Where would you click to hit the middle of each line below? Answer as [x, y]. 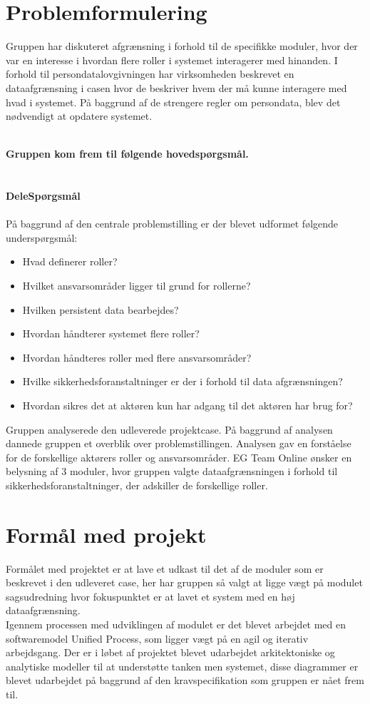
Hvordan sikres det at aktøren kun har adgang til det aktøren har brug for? [187, 405]
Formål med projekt [106, 534]
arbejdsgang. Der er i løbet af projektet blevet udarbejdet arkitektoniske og [170, 652]
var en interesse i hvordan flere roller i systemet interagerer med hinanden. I [172, 60]
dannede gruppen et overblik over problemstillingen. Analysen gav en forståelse [179, 443]
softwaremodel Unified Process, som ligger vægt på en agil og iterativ [157, 638]
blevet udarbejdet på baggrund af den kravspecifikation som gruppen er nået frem [185, 680]
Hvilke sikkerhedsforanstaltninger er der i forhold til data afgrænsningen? [183, 381]
